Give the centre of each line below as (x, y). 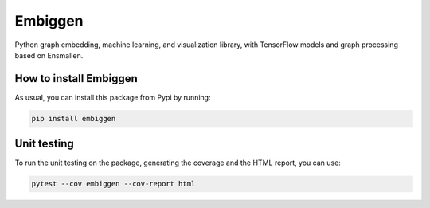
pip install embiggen (74, 118)
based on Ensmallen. (49, 55)
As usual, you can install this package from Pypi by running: (113, 97)
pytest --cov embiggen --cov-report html (113, 184)
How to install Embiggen (76, 78)
